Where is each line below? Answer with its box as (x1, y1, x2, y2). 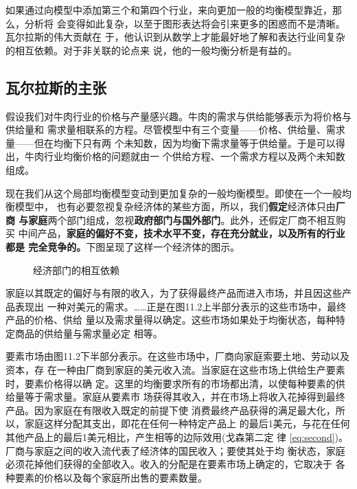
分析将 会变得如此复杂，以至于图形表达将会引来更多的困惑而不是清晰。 (24, 16, 345, 30)
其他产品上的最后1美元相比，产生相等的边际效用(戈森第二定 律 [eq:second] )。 (5, 430, 349, 444)
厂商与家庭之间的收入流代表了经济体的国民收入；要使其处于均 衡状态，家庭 (5, 443, 345, 457)
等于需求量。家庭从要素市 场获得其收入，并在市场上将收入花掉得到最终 (24, 389, 345, 404)
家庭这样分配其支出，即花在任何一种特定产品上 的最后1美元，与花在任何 (24, 416, 350, 431)
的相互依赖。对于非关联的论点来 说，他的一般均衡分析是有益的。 (5, 43, 297, 57)
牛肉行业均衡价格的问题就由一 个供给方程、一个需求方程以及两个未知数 (24, 149, 345, 163)
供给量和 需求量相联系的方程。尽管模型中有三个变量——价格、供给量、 (5, 122, 326, 137)
